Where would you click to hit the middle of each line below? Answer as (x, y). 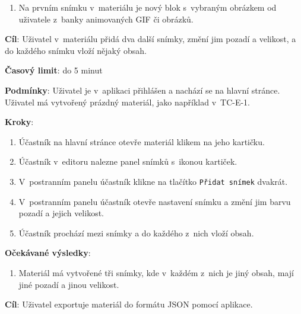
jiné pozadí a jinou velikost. (69, 284)
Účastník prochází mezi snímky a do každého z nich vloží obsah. (136, 233)
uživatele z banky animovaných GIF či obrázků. (106, 19)
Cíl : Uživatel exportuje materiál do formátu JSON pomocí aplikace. (129, 304)
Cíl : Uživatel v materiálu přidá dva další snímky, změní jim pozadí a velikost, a (150, 39)
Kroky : (19, 122)
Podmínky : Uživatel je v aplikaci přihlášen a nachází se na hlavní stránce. (142, 90)
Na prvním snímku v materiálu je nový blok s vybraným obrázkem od (148, 7)
